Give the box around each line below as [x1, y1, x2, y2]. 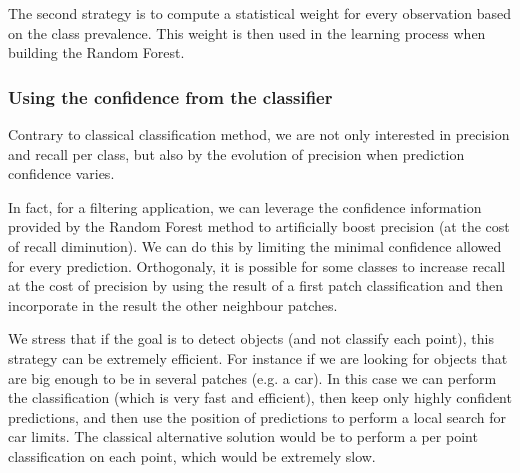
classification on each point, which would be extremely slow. [8, 445, 376, 466]
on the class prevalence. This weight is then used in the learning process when [8, 22, 486, 43]
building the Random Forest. [8, 42, 185, 63]
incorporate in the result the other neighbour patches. [8, 294, 338, 315]
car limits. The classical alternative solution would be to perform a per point [8, 426, 478, 447]
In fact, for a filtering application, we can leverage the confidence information [8, 196, 482, 217]
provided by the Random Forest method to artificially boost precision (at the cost [8, 216, 510, 237]
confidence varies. [8, 163, 115, 184]
